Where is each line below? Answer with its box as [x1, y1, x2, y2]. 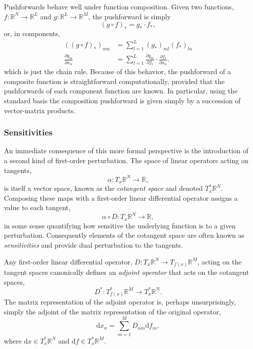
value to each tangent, [4, 202, 71, 213]
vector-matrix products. [4, 105, 75, 115]
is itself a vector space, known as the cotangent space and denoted [4, 183, 203, 193]
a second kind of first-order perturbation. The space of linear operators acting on [4, 155, 249, 165]
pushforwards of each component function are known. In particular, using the [4, 86, 238, 96]
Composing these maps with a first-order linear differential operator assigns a [4, 192, 238, 203]
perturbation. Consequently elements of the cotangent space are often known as [4, 230, 245, 240]
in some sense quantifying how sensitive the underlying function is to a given [4, 220, 236, 230]
